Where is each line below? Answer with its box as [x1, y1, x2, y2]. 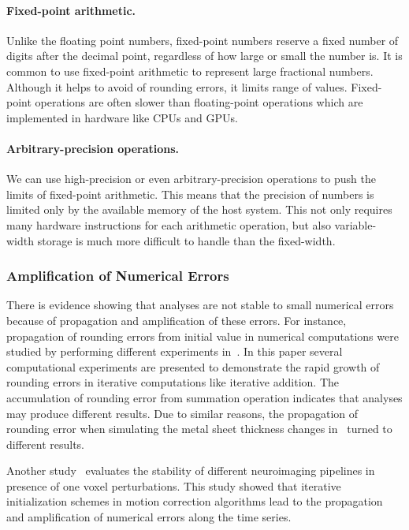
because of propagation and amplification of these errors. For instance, [6, 312, 347, 328]
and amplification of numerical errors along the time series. [6, 509, 292, 525]
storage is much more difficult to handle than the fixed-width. [37, 232, 336, 248]
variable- [334, 216, 377, 233]
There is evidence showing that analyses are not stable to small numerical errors [6, 297, 394, 313]
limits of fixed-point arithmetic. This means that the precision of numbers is [6, 185, 374, 202]
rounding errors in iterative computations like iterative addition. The [6, 374, 339, 390]
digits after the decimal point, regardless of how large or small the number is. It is [6, 47, 403, 64]
